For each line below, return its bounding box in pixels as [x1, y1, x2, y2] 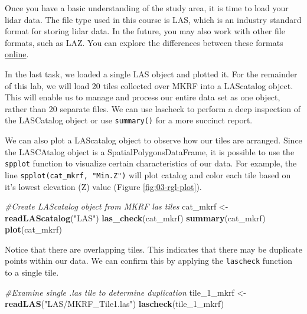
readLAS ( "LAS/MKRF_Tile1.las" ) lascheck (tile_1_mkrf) [5, 297, 224, 310]
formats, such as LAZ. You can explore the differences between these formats [5, 36, 283, 48]
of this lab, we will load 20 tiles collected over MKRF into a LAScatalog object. [5, 79, 293, 91]
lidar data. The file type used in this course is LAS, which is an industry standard [5, 13, 302, 25]
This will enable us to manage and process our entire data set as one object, [5, 91, 280, 103]
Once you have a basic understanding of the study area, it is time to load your [5, 2, 289, 14]
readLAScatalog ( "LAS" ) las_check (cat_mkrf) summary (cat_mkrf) [5, 211, 266, 224]
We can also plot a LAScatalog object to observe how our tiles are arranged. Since [5, 134, 302, 146]
